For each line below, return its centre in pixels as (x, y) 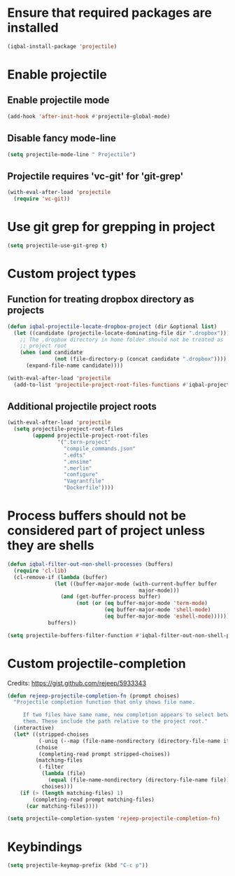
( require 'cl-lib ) (41, 571)
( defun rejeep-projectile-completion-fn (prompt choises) (93, 696)
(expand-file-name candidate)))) (74, 366)
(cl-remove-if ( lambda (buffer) (61, 577)
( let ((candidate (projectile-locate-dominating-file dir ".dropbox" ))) (122, 333)
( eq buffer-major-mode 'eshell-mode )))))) (167, 616)
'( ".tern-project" (84, 443)
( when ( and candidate (51, 353)
